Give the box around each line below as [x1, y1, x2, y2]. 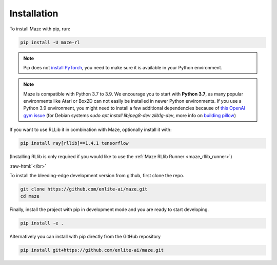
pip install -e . [20, 220, 64, 226]
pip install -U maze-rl [20, 39, 81, 45]
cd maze [20, 193, 39, 199]
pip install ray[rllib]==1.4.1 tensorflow [20, 140, 129, 146]
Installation [9, 8, 58, 19]
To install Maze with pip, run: [9, 26, 70, 32]
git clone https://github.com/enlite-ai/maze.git [20, 186, 148, 192]
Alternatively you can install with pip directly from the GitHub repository [9, 234, 161, 240]
